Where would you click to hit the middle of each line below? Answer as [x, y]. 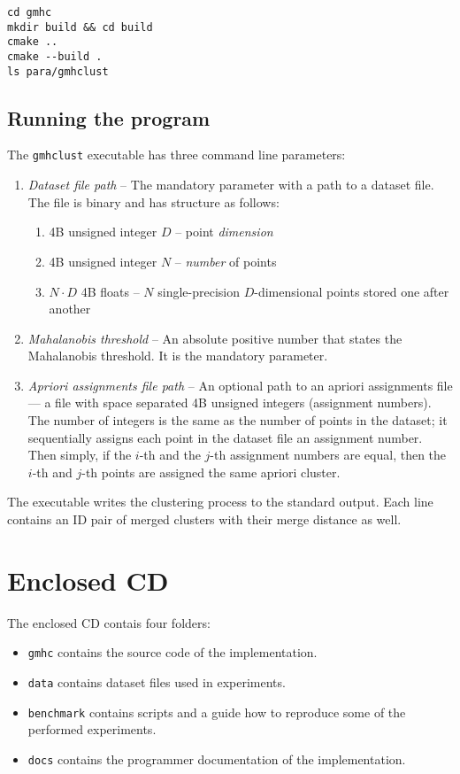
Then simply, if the [80, 455]
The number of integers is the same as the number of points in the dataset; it [238, 420]
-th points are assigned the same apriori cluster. [211, 472]
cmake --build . [55, 56]
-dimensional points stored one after [352, 291]
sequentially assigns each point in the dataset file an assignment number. [225, 437]
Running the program [109, 117]
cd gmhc [30, 12]
